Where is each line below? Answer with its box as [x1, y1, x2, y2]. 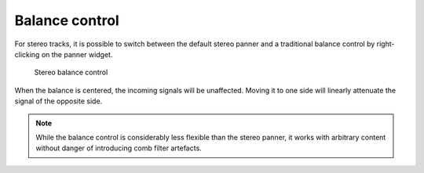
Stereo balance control [34, 67, 108, 77]
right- [376, 39, 395, 49]
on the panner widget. [41, 49, 113, 59]
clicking [14, 49, 40, 59]
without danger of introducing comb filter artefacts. [35, 143, 202, 153]
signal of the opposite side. [14, 96, 103, 106]
